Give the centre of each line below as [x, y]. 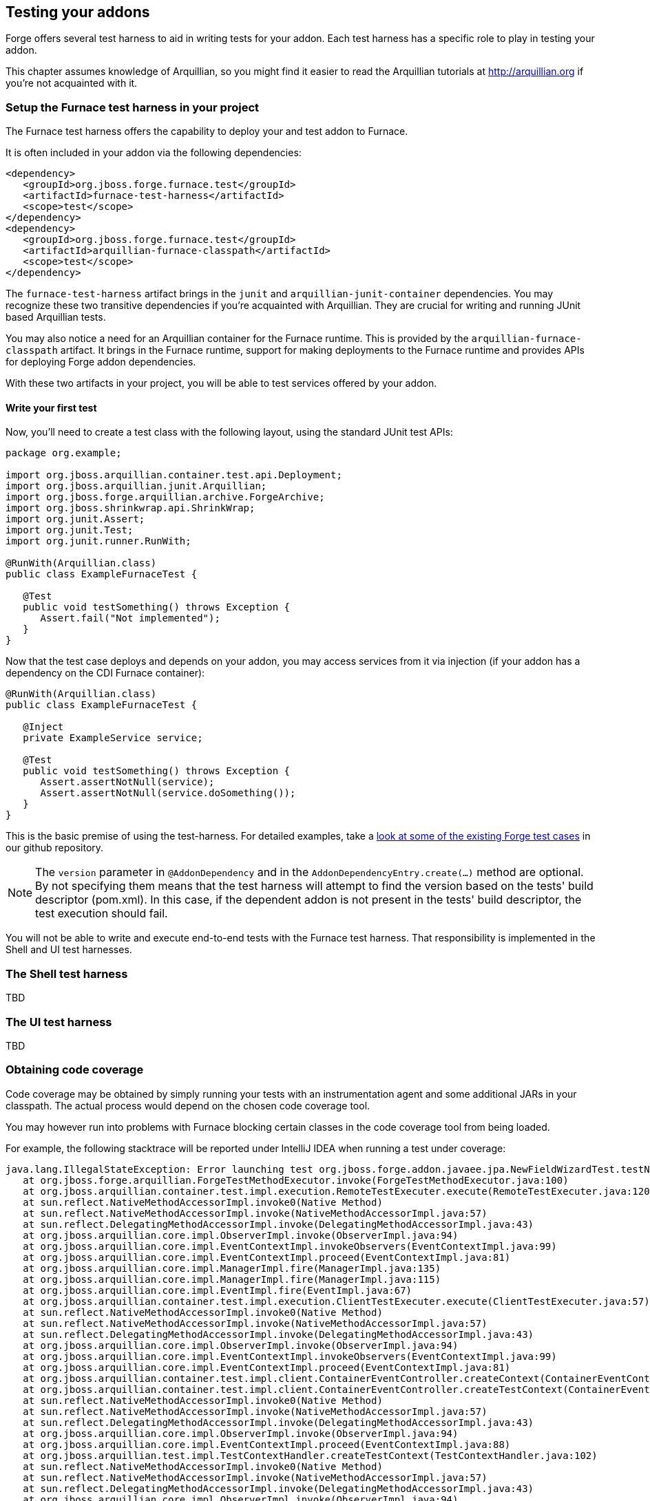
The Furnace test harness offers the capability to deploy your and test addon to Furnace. [207, 131]
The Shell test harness [67, 973]
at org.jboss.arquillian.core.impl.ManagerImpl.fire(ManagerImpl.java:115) [232, 1279]
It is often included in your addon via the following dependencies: [154, 153]
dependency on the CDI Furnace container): [105, 673]
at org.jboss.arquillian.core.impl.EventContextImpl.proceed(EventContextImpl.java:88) [267, 1444]
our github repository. [55, 848]
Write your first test [51, 407]
